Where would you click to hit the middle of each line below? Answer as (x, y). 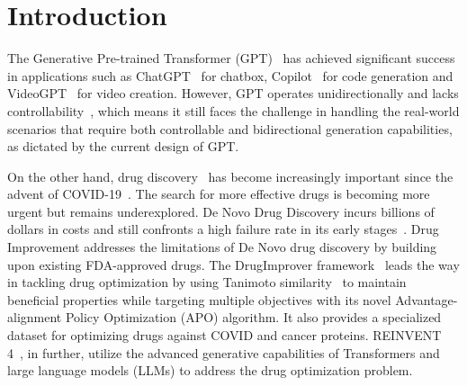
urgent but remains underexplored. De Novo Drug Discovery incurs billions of (221, 211)
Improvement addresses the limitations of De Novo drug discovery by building (222, 247)
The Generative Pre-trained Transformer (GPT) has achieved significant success (231, 58)
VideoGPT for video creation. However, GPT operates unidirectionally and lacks (233, 93)
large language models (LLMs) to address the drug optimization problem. (210, 370)
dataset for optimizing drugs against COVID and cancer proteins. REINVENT (225, 335)
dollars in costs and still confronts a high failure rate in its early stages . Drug (223, 229)
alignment (35, 317)
